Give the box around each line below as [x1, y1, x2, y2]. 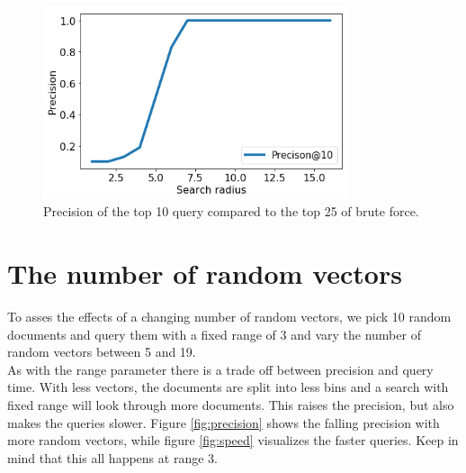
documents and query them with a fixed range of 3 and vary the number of [7, 324, 421, 343]
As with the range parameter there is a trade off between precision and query [7, 359, 434, 378]
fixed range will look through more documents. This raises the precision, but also [7, 396, 454, 414]
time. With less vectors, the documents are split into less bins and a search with [7, 377, 449, 396]
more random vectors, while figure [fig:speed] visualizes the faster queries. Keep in [7, 431, 459, 450]
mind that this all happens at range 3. [7, 448, 218, 467]
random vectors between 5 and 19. [7, 342, 196, 361]
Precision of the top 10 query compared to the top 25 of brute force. [43, 202, 419, 221]
